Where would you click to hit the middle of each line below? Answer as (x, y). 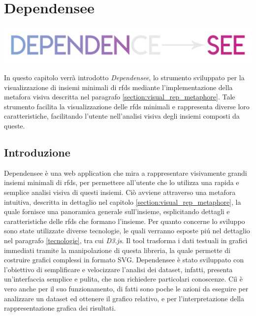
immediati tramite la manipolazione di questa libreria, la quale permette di (117, 250)
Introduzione (37, 152)
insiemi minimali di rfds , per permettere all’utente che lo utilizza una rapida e (122, 182)
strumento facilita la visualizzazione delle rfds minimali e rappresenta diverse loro (127, 106)
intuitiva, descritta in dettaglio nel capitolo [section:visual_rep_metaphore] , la (123, 202)
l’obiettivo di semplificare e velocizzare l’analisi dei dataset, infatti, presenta (118, 269)
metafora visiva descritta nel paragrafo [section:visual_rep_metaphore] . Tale (120, 97)
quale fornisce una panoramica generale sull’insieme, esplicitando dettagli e (117, 211)
